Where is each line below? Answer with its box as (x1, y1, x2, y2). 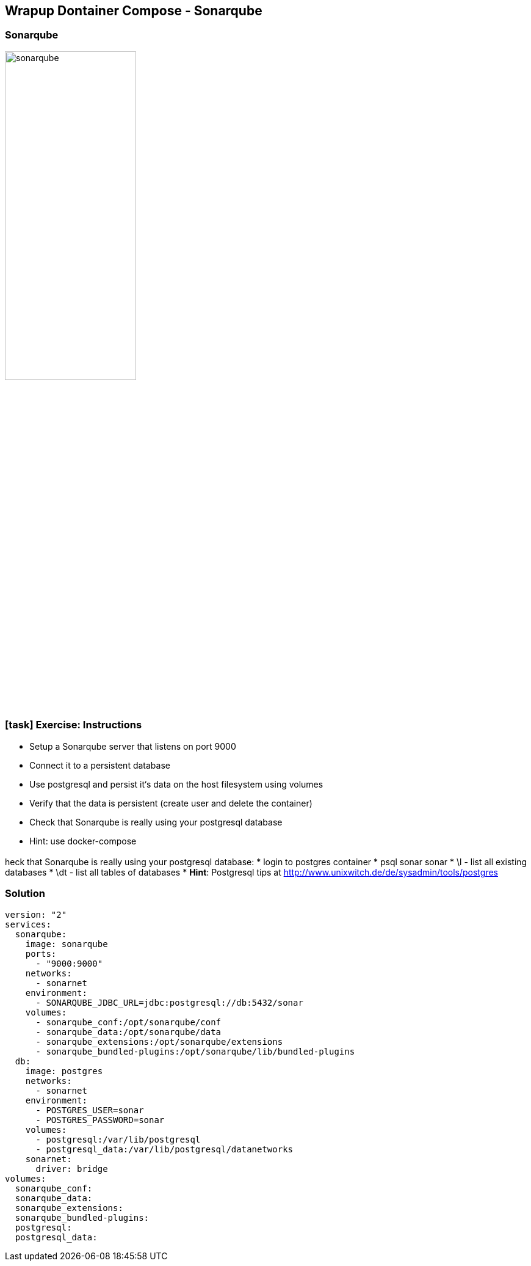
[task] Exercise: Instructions (5, 719, 142, 731)
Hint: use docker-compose (29, 835, 137, 846)
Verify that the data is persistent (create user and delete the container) (29, 797, 312, 808)
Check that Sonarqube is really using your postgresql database (29, 816, 283, 827)
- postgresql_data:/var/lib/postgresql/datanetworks (35, 1144, 294, 1154)
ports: (25, 948, 57, 959)
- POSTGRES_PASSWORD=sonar (35, 1114, 165, 1125)
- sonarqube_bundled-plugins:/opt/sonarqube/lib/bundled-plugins (35, 1046, 355, 1056)
